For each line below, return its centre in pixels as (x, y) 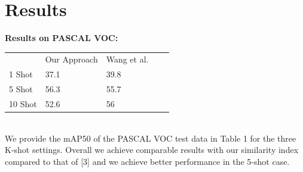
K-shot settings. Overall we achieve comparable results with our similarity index (152, 150)
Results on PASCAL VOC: (62, 38)
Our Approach (71, 59)
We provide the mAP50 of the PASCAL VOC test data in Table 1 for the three (151, 138)
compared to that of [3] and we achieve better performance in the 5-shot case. (147, 161)
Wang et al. (127, 59)
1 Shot (21, 74)
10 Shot (23, 104)
